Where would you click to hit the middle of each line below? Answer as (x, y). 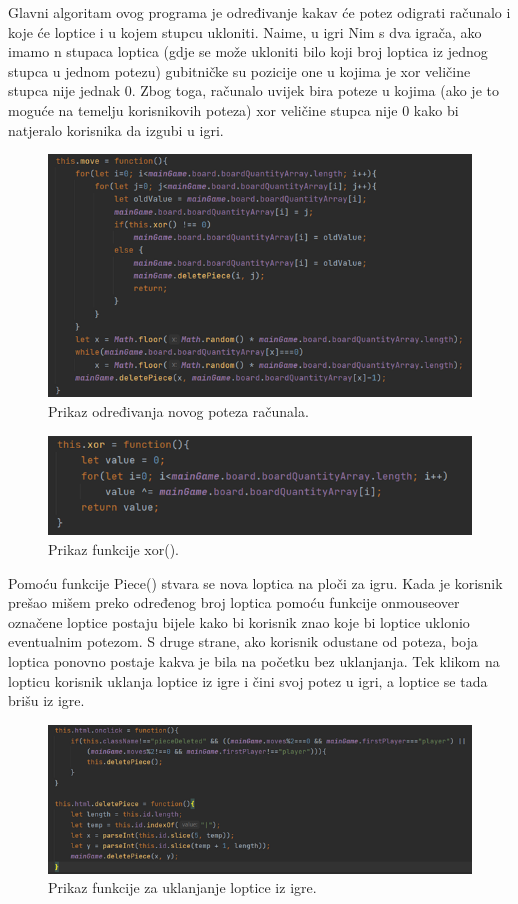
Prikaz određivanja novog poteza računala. (178, 411)
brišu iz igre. (46, 700)
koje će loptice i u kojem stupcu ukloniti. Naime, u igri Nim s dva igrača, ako (245, 31)
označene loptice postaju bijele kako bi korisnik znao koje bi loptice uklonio (239, 621)
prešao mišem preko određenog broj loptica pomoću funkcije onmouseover (234, 602)
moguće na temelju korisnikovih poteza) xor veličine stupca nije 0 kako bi (233, 109)
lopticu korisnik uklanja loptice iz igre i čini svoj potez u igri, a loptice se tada (248, 680)
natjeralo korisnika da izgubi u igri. (116, 129)
